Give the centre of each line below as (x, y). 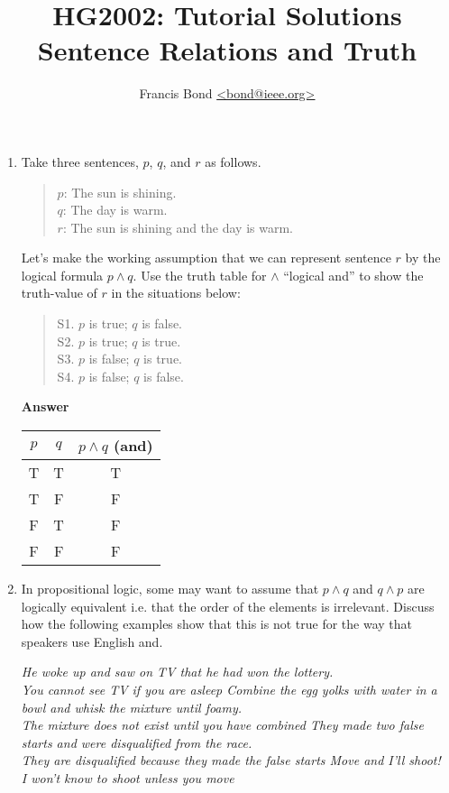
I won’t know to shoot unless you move (128, 777)
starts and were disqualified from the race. (137, 742)
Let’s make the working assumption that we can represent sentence (206, 258)
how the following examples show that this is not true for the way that (216, 624)
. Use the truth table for (200, 275)
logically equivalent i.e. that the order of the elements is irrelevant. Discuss (228, 606)
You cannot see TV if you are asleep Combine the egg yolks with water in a (229, 689)
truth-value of (59, 293)
